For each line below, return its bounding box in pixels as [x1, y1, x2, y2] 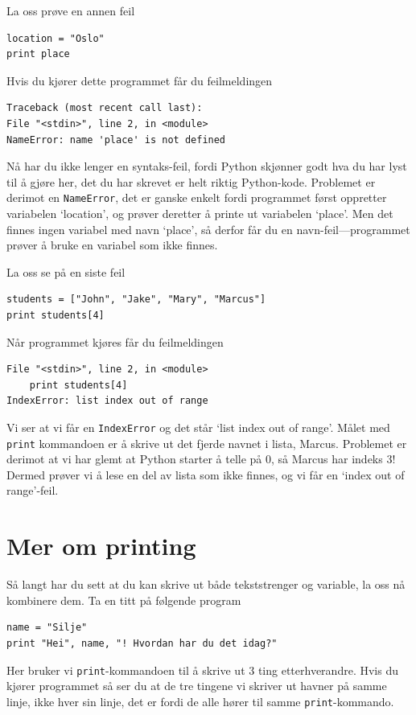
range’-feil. [6, 482, 59, 499]
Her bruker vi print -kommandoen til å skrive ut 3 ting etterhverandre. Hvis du [6, 661, 398, 678]
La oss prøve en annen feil [6, 2, 135, 18]
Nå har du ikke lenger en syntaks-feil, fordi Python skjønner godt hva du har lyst [6, 158, 407, 175]
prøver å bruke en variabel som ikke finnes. [6, 236, 218, 253]
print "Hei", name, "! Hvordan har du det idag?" [6, 637, 278, 649]
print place [6, 48, 70, 60]
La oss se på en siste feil [6, 263, 126, 280]
